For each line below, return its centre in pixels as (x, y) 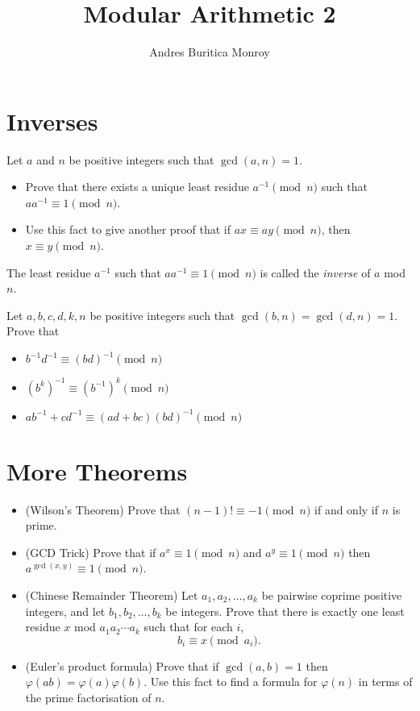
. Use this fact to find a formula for (231, 682)
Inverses (52, 121)
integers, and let (65, 611)
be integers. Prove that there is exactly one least (285, 611)
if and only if (347, 509)
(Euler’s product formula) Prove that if (122, 665)
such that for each (188, 627)
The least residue (49, 272)
